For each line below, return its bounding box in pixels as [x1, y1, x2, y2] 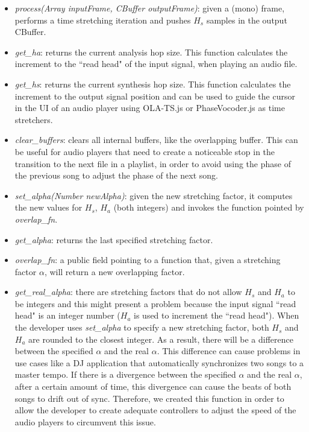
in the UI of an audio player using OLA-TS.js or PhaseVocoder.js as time [14, 101, 285, 114]
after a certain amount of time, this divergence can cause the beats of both [14, 380, 292, 393]
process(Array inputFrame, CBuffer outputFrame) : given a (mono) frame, [14, 2, 285, 14]
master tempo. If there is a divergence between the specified [14, 368, 236, 381]
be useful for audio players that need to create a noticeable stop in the [14, 145, 275, 157]
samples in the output [206, 13, 287, 26]
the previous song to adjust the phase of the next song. [14, 169, 218, 182]
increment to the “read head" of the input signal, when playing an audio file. [14, 57, 298, 70]
